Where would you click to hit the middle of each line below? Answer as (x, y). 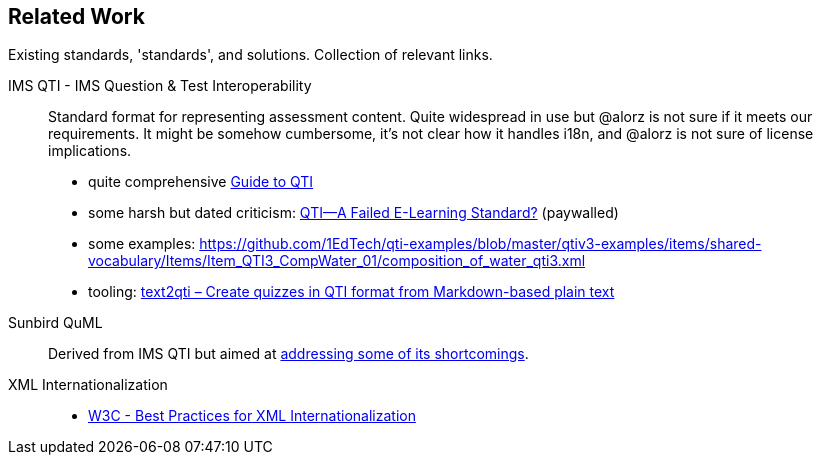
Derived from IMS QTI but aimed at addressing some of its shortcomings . (288, 354)
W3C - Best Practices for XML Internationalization (252, 416)
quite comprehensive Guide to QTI (201, 182)
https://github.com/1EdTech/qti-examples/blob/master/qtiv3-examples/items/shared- (480, 244)
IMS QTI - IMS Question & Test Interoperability (160, 86)
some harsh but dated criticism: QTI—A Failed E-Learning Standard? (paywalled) (353, 213)
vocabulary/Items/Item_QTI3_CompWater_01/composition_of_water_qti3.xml (337, 261)
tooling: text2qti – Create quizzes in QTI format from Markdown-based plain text (351, 292)
